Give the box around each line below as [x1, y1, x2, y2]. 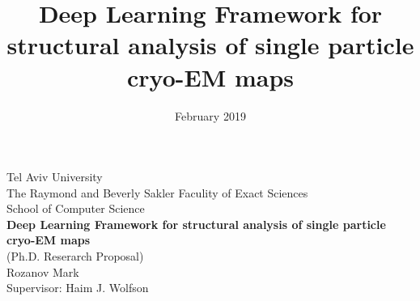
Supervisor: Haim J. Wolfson [6, 279, 149, 296]
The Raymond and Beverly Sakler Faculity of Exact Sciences [6, 184, 308, 201]
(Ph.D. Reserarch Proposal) [6, 248, 144, 265]
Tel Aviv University [6, 168, 103, 185]
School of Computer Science [6, 200, 145, 217]
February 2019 [175, 107, 246, 124]
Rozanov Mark [6, 263, 79, 280]
